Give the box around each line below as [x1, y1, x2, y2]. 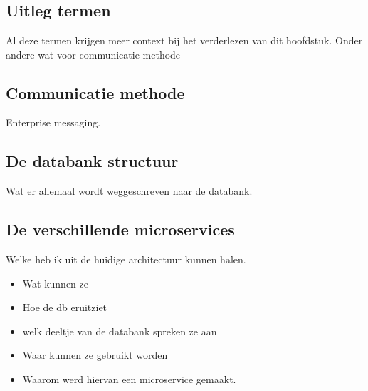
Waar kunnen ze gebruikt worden [22, 347, 168, 362]
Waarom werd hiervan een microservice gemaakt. [22, 371, 236, 386]
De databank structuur [6, 150, 179, 172]
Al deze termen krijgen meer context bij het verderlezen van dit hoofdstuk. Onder [6, 33, 363, 47]
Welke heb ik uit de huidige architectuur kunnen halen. [6, 251, 246, 266]
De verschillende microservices [6, 218, 235, 240]
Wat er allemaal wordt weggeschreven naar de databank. [6, 183, 253, 198]
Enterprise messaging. [6, 115, 101, 130]
